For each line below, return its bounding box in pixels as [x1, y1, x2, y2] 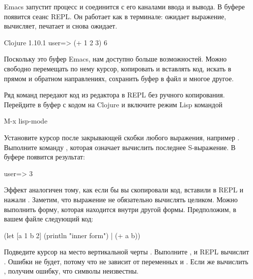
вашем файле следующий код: [4, 214, 93, 224]
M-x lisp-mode [4, 116, 48, 126]
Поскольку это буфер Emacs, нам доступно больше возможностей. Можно [4, 54, 227, 64]
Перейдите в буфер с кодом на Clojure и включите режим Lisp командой [4, 99, 223, 109]
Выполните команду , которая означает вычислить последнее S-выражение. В [4, 142, 236, 152]
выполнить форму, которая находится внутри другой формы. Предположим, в [4, 204, 236, 214]
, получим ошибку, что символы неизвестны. [4, 266, 139, 276]
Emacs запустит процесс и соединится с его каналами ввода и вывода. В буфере [4, 1, 245, 11]
